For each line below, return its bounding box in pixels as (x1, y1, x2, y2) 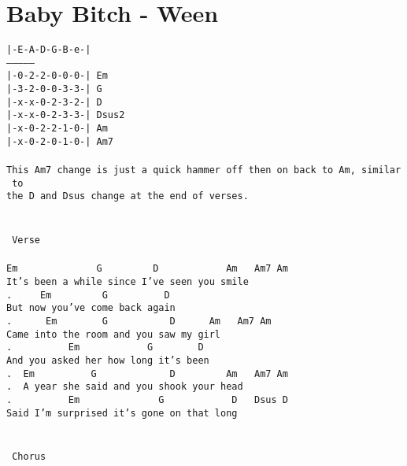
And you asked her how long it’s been (6, 354, 209, 366)
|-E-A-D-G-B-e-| (6, 44, 91, 56)
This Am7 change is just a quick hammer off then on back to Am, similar (6, 164, 401, 176)
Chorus (12, 451, 46, 463)
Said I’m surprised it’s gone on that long (6, 407, 238, 419)
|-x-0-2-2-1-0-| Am (6, 123, 108, 135)
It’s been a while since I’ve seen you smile (6, 276, 249, 288)
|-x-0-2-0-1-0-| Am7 (6, 135, 114, 147)
